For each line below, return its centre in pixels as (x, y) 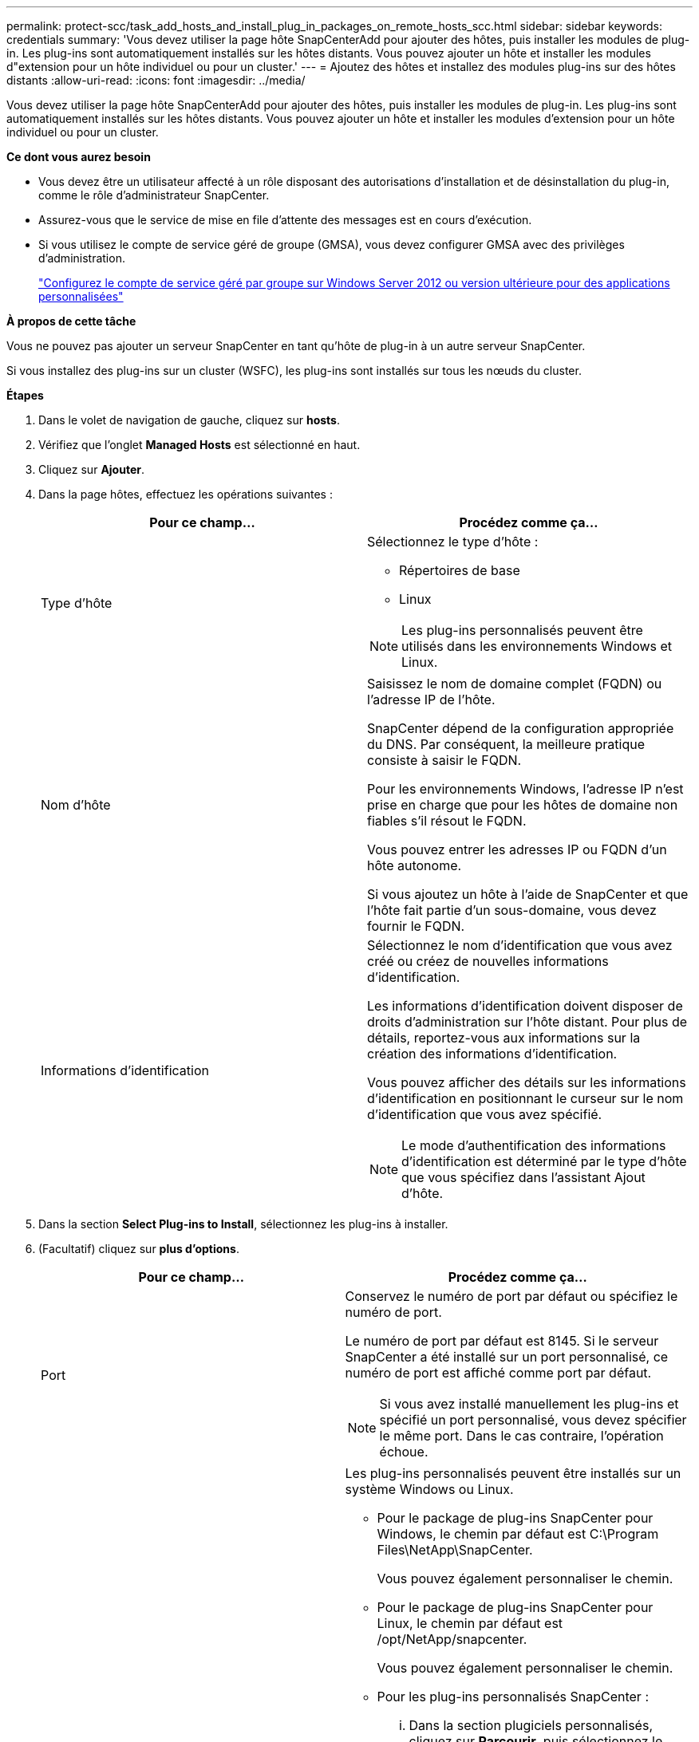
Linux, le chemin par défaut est (470, 1623)
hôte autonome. (415, 865)
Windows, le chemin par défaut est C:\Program (518, 1534)
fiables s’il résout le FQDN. (447, 821)
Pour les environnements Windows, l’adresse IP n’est (525, 789)
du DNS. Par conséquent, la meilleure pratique (506, 744)
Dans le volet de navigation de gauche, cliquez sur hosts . (189, 420)
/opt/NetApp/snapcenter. (452, 1639)
